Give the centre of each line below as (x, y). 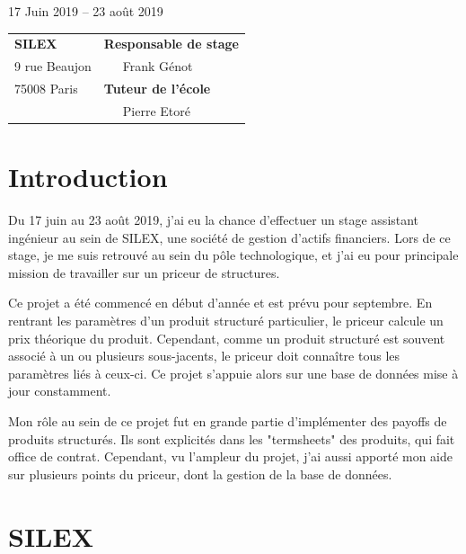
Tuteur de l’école (157, 89)
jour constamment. (60, 391)
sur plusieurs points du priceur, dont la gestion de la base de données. (200, 474)
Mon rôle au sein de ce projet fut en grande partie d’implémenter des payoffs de (228, 421)
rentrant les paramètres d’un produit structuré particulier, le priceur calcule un (226, 321)
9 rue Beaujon (53, 66)
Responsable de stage (171, 44)
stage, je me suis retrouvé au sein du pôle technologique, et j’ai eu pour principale (233, 255)
